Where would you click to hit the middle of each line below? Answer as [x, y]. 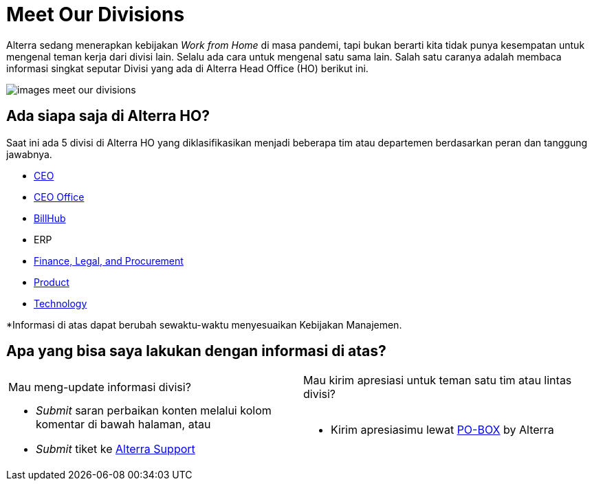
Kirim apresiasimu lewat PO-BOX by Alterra [442, 430]
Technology [61, 303]
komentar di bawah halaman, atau [123, 424]
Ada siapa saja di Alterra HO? [108, 116]
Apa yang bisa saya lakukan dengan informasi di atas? [196, 351]
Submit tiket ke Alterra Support [116, 449]
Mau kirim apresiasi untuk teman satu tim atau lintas [438, 380]
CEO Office [59, 197]
